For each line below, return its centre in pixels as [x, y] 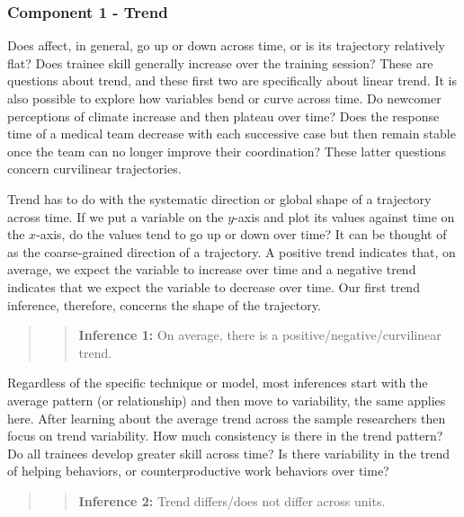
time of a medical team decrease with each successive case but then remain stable [232, 134]
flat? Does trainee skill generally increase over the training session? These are [220, 62]
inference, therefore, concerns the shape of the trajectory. [164, 304]
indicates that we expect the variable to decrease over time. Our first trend [214, 286]
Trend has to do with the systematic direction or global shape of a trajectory [219, 198]
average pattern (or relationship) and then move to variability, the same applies [227, 400]
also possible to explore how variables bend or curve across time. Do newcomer [224, 98]
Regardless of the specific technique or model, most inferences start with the [218, 383]
